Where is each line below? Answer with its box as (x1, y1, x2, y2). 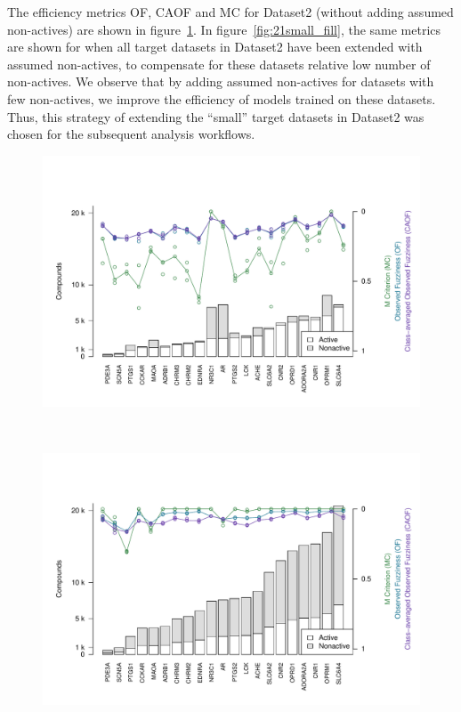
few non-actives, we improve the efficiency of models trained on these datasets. (7, 89, 436, 108)
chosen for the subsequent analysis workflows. (7, 125, 255, 143)
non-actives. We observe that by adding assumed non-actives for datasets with (7, 72, 434, 91)
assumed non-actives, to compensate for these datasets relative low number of (7, 54, 431, 73)
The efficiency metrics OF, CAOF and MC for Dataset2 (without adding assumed (7, 3, 454, 20)
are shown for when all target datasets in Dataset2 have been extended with (7, 37, 423, 56)
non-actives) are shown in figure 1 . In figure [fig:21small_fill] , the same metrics (7, 20, 441, 38)
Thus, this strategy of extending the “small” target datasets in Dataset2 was (7, 107, 425, 125)
